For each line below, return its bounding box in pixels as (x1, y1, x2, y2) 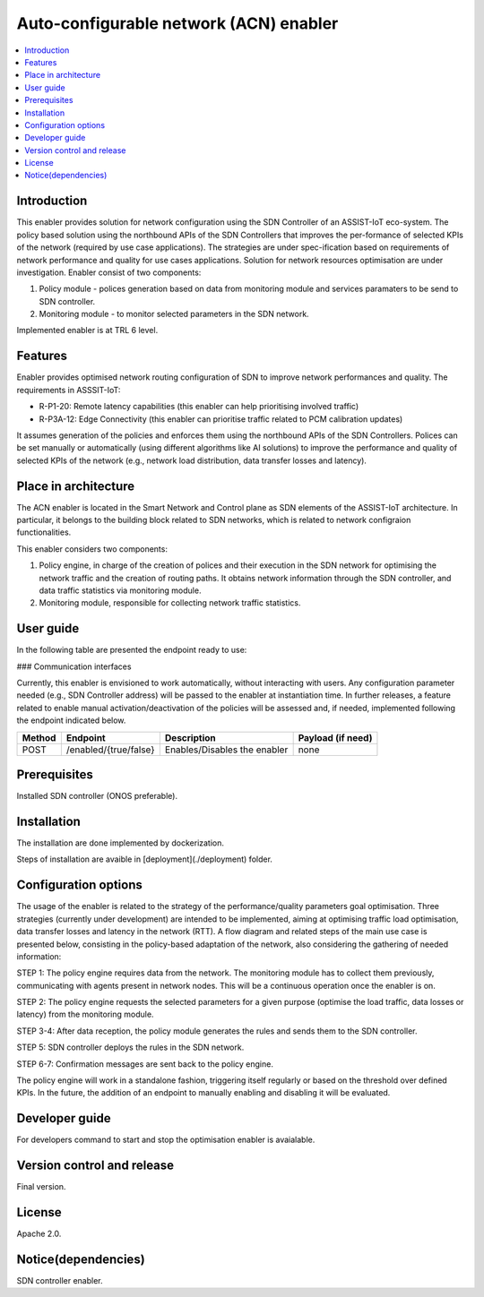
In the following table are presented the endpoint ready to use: (16, 645, 247, 656)
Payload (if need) (298, 731, 373, 743)
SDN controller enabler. (16, 1276, 103, 1286)
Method (22, 731, 56, 743)
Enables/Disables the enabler (164, 743, 289, 756)
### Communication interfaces (16, 661, 132, 672)
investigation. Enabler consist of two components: (16, 267, 202, 278)
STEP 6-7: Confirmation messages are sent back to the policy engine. (16, 1058, 273, 1069)
